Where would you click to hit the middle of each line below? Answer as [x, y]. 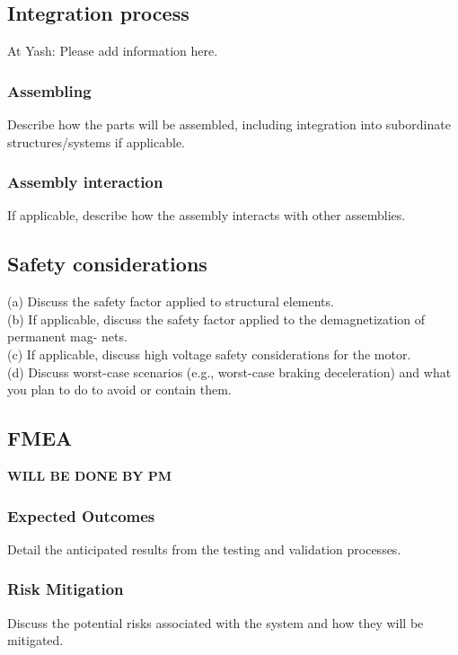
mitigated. [35, 640]
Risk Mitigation [66, 589]
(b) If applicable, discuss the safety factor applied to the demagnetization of [216, 319]
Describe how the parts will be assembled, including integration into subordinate [229, 124]
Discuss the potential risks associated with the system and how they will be [216, 622]
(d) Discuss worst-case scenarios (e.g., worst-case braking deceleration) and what [229, 372]
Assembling [49, 90]
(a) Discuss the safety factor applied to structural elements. [171, 301]
